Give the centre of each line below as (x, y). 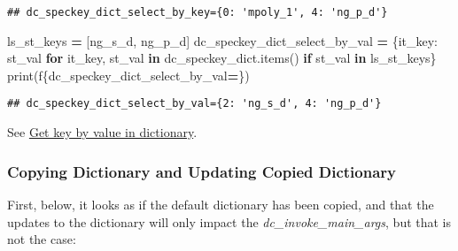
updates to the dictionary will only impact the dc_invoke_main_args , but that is (229, 221)
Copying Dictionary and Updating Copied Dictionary (202, 171)
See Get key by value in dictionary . (102, 132)
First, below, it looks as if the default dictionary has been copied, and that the (221, 204)
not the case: (42, 239)
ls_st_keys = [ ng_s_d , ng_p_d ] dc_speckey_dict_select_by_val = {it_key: (222, 40)
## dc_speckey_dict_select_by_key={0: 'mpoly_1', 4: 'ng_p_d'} (198, 12)
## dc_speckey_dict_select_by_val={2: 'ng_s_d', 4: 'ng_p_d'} (194, 104)
